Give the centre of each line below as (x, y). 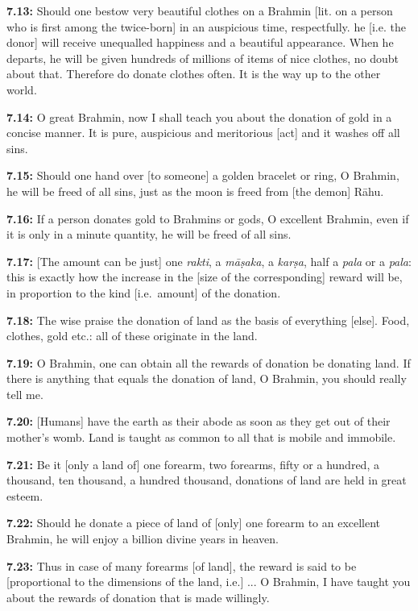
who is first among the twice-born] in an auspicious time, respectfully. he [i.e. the (206, 26)
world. (22, 89)
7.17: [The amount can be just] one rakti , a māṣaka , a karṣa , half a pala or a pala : (209, 261)
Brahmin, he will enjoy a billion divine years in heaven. (143, 539)
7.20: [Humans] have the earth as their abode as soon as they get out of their (199, 421)
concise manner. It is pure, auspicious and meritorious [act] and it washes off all (203, 133)
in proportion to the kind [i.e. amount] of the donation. (144, 292)
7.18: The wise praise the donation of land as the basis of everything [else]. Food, (208, 320)
